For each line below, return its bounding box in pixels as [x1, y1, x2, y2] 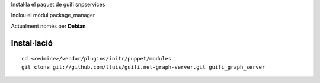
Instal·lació [11, 38, 53, 48]
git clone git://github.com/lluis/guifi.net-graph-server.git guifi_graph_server [21, 63, 265, 71]
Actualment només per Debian [11, 23, 86, 30]
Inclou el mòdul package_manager [11, 12, 95, 19]
